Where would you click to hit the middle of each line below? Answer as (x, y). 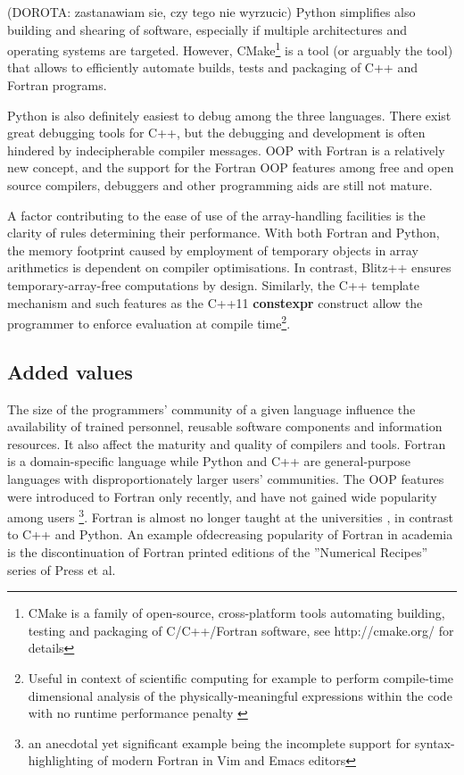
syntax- (435, 742)
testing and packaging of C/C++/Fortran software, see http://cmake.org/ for (241, 630)
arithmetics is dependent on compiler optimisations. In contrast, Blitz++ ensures (229, 267)
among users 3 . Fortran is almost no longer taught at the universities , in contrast (230, 516)
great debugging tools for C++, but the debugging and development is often (216, 133)
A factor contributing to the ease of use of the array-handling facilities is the (216, 215)
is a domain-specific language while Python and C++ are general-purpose (209, 461)
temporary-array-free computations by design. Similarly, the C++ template (214, 284)
